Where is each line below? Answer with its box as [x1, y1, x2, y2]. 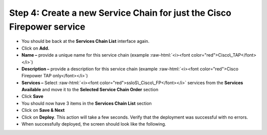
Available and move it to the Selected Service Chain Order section [21, 87, 158, 93]
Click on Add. [21, 45, 49, 51]
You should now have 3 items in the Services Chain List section [21, 100, 152, 106]
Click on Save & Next [21, 107, 65, 113]
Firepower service [9, 21, 86, 32]
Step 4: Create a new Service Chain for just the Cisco [9, 7, 232, 18]
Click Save [21, 94, 44, 100]
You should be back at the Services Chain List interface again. [21, 38, 150, 44]
